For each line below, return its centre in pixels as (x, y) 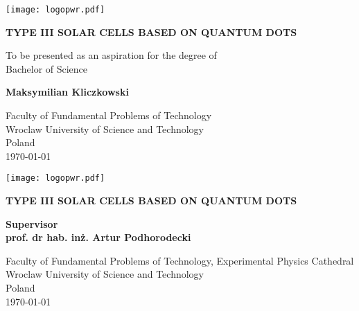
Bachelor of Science (47, 68)
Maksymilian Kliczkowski (67, 92)
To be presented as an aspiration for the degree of (111, 55)
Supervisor (32, 223)
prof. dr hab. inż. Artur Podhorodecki (98, 237)
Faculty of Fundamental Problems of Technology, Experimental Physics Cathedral (180, 260)
